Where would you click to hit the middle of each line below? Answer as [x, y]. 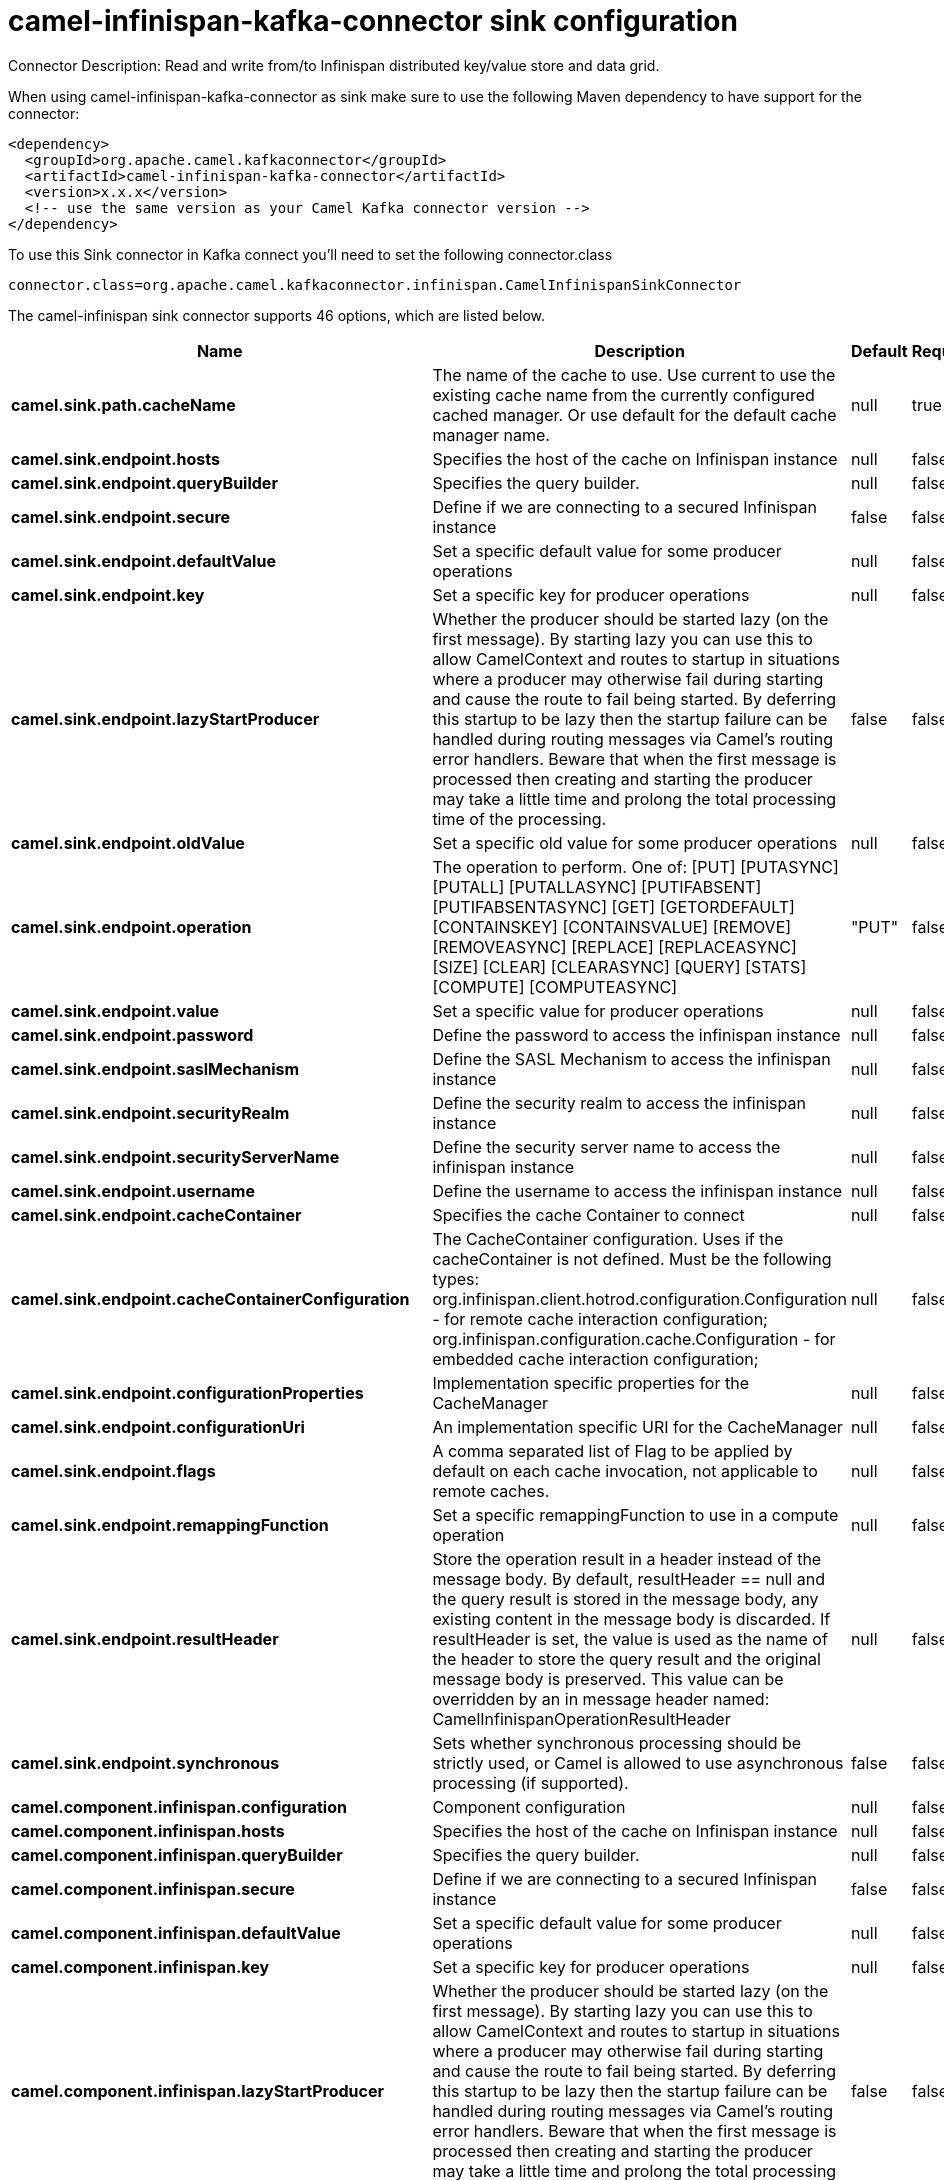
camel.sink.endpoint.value [115, 1010]
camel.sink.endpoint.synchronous [145, 1762]
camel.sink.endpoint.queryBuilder [144, 482]
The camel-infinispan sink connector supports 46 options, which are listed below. [276, 315]
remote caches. [491, 1490]
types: [456, 1278]
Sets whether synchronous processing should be [617, 1742]
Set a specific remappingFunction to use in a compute [635, 1514]
